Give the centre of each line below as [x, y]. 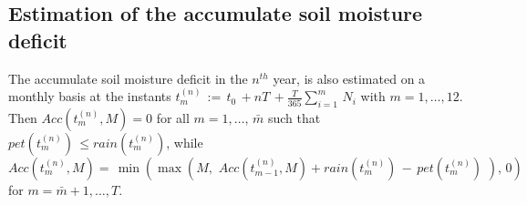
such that [294, 117]
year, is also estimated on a [349, 78]
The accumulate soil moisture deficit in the [128, 78]
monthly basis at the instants [90, 96]
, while [185, 142]
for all [173, 117]
